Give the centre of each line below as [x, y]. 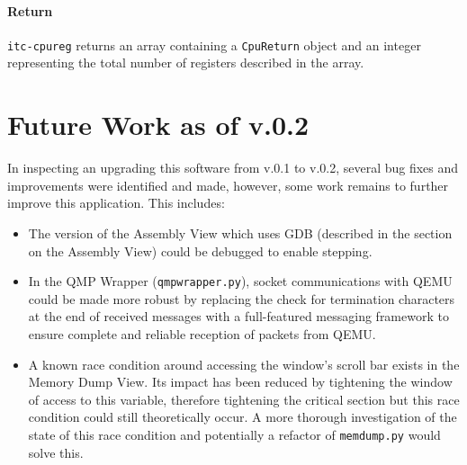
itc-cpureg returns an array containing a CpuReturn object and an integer [214, 45]
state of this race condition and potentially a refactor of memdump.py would [234, 434]
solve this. [56, 452]
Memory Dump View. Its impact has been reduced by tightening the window [240, 382]
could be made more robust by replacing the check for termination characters [242, 298]
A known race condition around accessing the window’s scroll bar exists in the [244, 364]
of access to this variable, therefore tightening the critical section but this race [244, 399]
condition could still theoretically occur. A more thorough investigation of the [242, 417]
